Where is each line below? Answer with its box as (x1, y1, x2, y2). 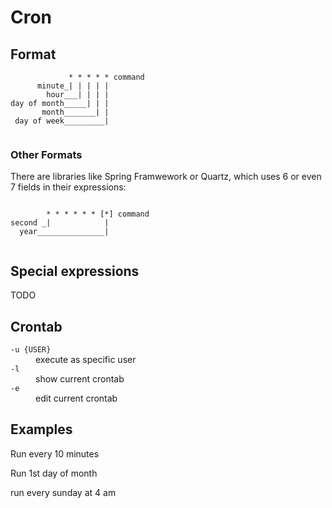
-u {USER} (10, 344, 52, 355)
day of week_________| (14, 116, 110, 126)
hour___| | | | (46, 90, 110, 100)
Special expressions (10, 262, 140, 280)
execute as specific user (35, 353, 137, 365)
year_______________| (19, 227, 110, 237)
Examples (10, 421, 73, 438)
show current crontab (35, 372, 125, 385)
